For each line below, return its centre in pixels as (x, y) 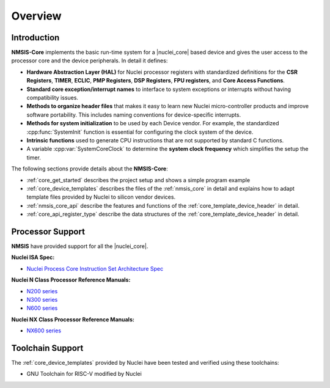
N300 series (42, 299)
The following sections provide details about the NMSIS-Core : (90, 169)
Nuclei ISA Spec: (33, 257)
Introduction (35, 38)
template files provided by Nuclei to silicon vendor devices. (101, 197)
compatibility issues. (53, 98)
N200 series (42, 291)
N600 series (42, 308)
